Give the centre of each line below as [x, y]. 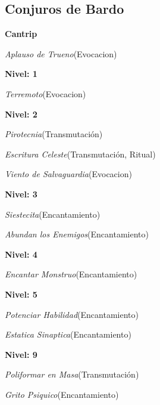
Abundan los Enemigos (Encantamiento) [77, 234]
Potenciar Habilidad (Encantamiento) [72, 314]
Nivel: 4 [21, 254]
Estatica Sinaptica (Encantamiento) [68, 334]
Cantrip [21, 34]
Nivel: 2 [21, 114]
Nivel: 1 [21, 74]
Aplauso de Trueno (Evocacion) [61, 53]
